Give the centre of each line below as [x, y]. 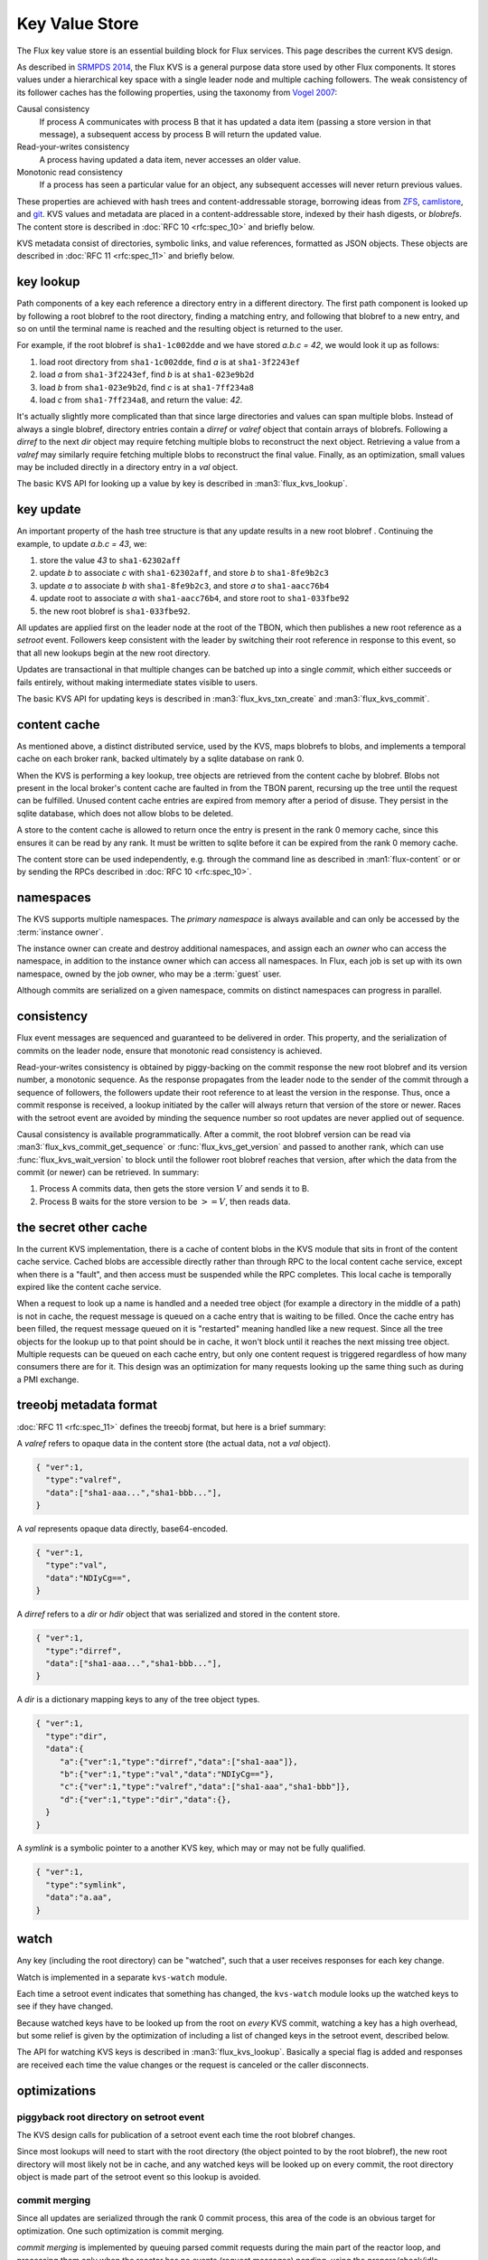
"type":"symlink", [86, 1884]
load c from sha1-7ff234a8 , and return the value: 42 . [141, 400]
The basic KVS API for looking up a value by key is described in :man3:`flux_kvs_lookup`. [182, 484]
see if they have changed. [65, 2006]
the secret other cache [82, 1227]
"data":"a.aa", [79, 1897]
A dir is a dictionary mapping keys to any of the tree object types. [138, 1700]
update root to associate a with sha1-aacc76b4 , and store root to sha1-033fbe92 [194, 598]
